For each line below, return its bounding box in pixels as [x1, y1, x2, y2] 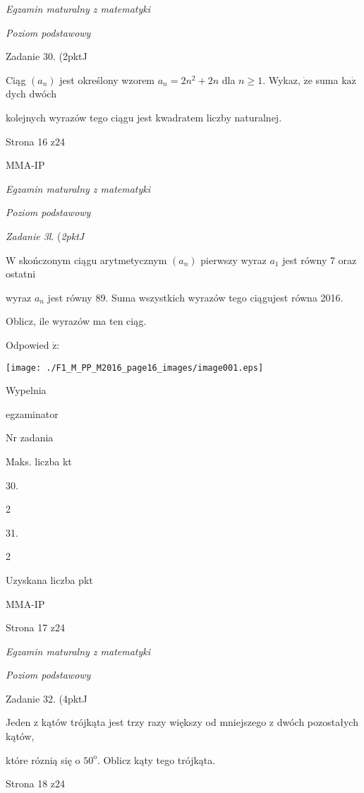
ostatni [6, 266, 36, 281]
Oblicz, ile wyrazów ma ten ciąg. [6, 314, 147, 328]
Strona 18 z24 [6, 776, 66, 791]
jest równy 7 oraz [282, 252, 357, 267]
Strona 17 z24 [6, 620, 66, 635]
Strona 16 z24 [6, 133, 66, 148]
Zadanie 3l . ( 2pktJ [6, 228, 85, 243]
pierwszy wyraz [200, 252, 267, 267]
